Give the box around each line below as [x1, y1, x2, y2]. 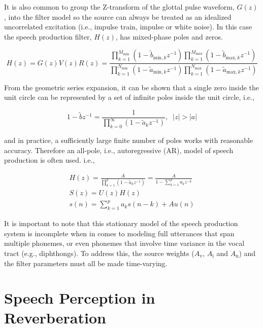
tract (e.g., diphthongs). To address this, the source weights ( [4, 247, 194, 258]
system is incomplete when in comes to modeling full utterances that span [4, 228, 235, 238]
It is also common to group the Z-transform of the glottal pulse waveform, [4, 2, 235, 12]
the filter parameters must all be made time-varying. [4, 258, 168, 268]
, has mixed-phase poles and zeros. [115, 31, 223, 42]
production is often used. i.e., [4, 155, 95, 165]
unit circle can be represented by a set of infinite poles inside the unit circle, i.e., [4, 92, 254, 102]
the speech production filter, [4, 31, 92, 42]
